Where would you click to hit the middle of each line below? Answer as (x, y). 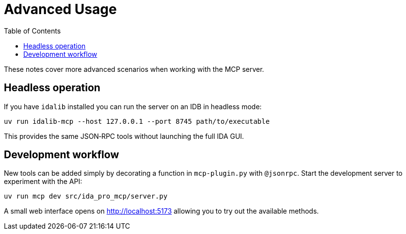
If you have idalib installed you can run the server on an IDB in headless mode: (133, 106)
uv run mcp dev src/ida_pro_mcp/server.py (86, 196)
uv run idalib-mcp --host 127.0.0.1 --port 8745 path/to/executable (137, 121)
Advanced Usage (60, 9)
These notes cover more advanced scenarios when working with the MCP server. (134, 69)
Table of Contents (32, 31)
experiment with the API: (43, 182)
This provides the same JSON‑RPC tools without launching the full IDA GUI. (124, 136)
